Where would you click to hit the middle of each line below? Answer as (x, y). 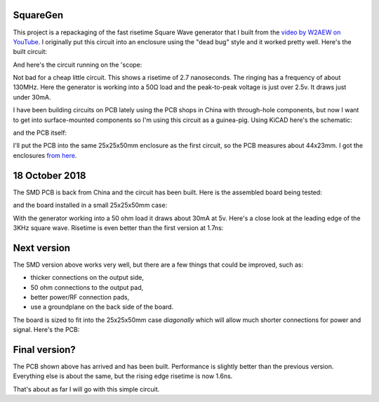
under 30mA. (32, 97)
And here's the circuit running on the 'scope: (78, 65)
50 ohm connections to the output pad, (87, 287)
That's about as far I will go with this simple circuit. (86, 389)
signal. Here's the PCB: (46, 330)
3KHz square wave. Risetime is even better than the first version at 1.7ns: (118, 227)
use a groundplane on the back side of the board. (102, 307)
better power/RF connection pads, (80, 297)
